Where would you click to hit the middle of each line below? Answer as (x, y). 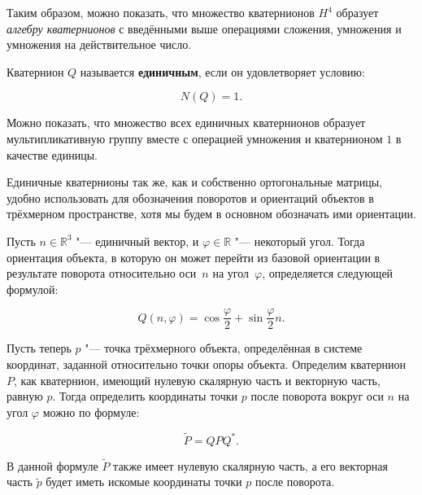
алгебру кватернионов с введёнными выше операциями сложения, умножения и (204, 28)
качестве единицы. (52, 154)
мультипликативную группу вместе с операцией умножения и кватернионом (195, 138)
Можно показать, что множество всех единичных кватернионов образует (186, 123)
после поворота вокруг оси (317, 396)
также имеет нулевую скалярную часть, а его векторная (250, 465)
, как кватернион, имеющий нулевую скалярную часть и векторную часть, (197, 380)
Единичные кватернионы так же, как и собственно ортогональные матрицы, (194, 182)
